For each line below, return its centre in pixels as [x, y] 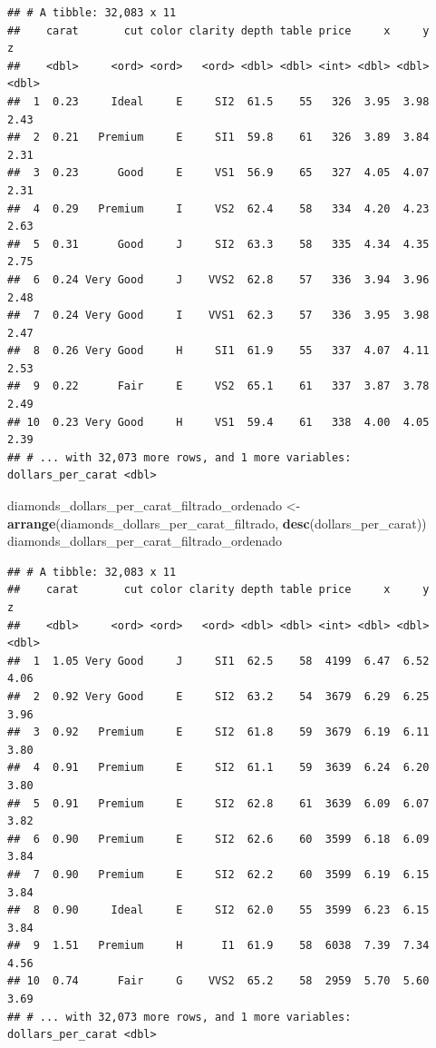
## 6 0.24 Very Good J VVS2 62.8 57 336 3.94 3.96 [218, 279]
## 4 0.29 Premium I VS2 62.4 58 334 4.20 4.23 [218, 208]
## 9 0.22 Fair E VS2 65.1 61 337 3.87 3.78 [218, 386]
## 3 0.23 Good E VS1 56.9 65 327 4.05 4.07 [218, 173]
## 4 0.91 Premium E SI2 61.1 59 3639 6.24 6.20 [218, 768]
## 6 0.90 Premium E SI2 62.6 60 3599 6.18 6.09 [218, 839]
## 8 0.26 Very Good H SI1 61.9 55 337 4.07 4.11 [218, 351]
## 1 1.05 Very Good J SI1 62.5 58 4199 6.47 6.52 [218, 661]
